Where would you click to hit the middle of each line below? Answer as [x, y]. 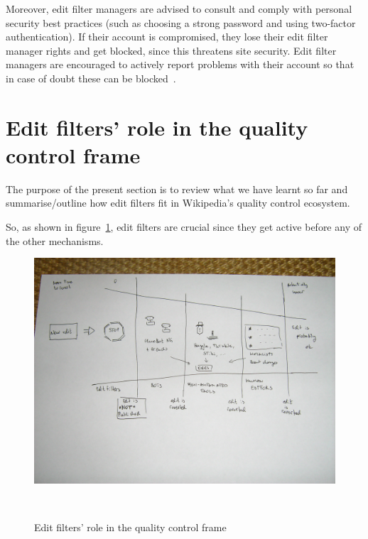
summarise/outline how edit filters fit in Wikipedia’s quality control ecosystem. [178, 203]
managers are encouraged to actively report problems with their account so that [180, 64]
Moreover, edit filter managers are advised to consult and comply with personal [179, 9]
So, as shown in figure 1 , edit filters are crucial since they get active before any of [184, 227]
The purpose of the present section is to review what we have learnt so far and [177, 189]
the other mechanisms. [55, 240]
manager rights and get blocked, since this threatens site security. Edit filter [171, 50]
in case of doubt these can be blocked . [91, 78]
